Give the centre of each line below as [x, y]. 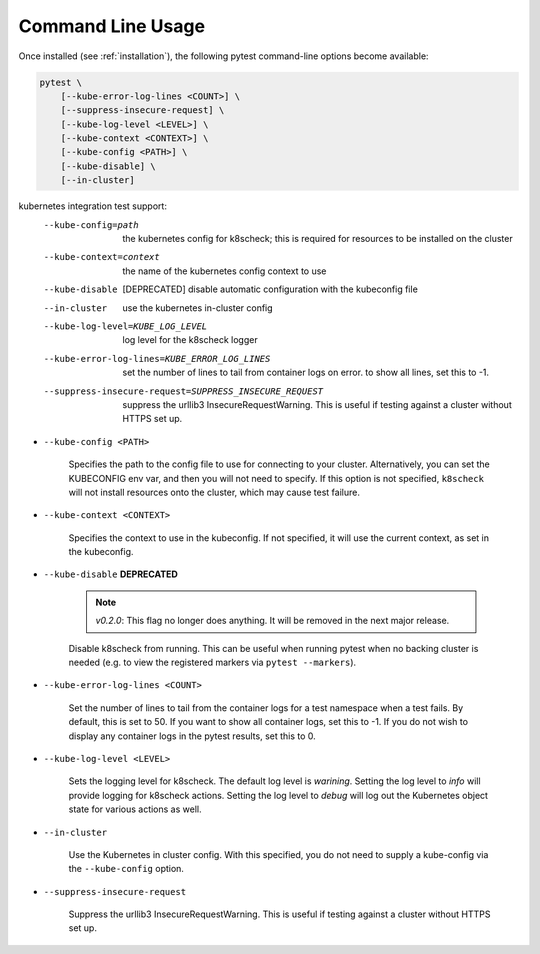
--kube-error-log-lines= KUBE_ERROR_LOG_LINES [157, 358]
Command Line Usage [111, 26]
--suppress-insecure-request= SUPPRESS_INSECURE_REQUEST [183, 391]
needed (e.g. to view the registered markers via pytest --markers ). [212, 662]
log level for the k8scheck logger [190, 340]
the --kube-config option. [126, 869]
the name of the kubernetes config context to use [224, 271]
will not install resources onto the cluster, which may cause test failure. [214, 492]
